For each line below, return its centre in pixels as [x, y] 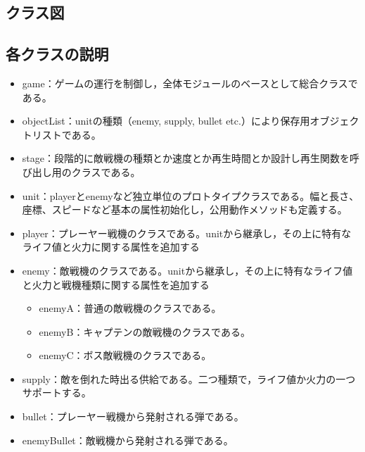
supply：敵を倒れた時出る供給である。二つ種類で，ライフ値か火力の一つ [189, 378]
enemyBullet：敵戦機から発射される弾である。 [128, 440]
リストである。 [66, 134]
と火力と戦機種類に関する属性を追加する [116, 284]
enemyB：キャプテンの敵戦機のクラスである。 [145, 331]
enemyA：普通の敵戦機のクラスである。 [130, 308]
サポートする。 [57, 393]
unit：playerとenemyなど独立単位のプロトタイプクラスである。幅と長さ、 [191, 195]
